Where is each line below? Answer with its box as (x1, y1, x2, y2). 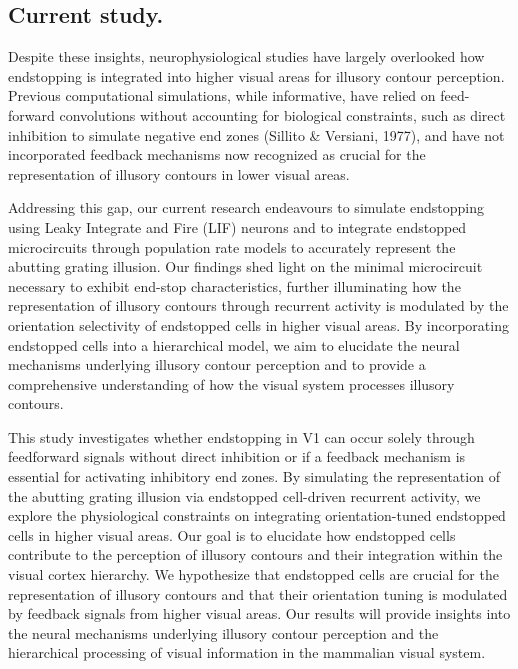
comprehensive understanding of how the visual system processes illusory (8, 373, 455, 394)
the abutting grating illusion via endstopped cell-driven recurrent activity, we (8, 485, 481, 506)
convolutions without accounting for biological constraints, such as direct (59, 104, 506, 125)
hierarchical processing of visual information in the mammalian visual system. (8, 642, 486, 663)
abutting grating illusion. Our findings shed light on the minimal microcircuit (8, 256, 483, 277)
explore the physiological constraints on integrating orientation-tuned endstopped (8, 505, 506, 526)
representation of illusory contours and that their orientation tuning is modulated (8, 583, 508, 604)
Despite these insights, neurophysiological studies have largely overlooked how (8, 46, 485, 67)
